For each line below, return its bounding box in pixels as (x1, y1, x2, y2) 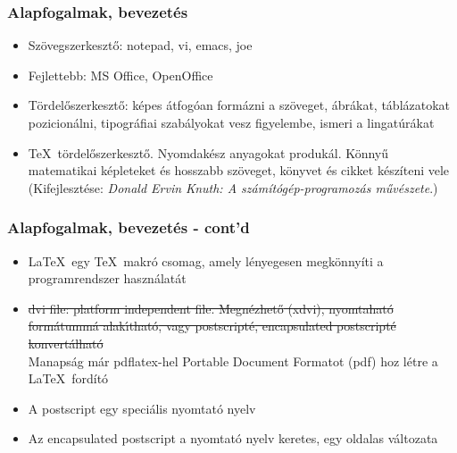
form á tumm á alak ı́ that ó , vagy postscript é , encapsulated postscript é (28, 316, 396, 335)
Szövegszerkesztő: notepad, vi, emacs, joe (28, 36, 253, 55)
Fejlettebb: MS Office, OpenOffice (28, 65, 213, 84)
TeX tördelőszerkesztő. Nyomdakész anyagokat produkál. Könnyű (28, 143, 389, 162)
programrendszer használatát (28, 269, 187, 288)
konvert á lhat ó (28, 333, 104, 352)
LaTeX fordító (28, 369, 109, 388)
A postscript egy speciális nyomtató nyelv (28, 398, 256, 417)
